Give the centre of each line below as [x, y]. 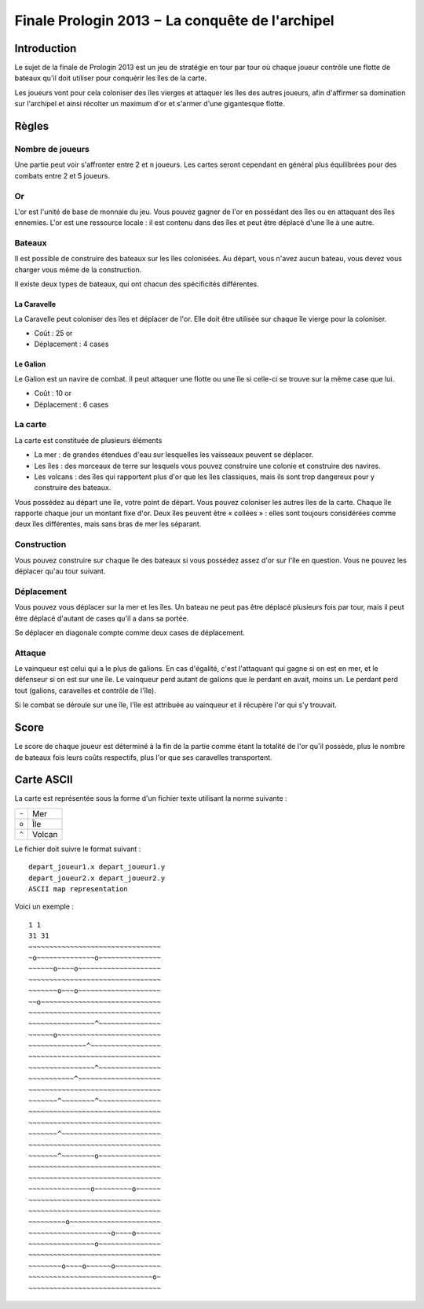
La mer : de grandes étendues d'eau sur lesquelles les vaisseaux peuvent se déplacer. [174, 455]
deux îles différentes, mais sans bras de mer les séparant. [108, 524]
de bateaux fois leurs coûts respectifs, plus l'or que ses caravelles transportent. [143, 757]
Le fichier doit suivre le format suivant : [78, 849]
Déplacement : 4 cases [71, 344]
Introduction [46, 48]
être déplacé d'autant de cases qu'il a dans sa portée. [102, 618]
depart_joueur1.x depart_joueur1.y [97, 867]
